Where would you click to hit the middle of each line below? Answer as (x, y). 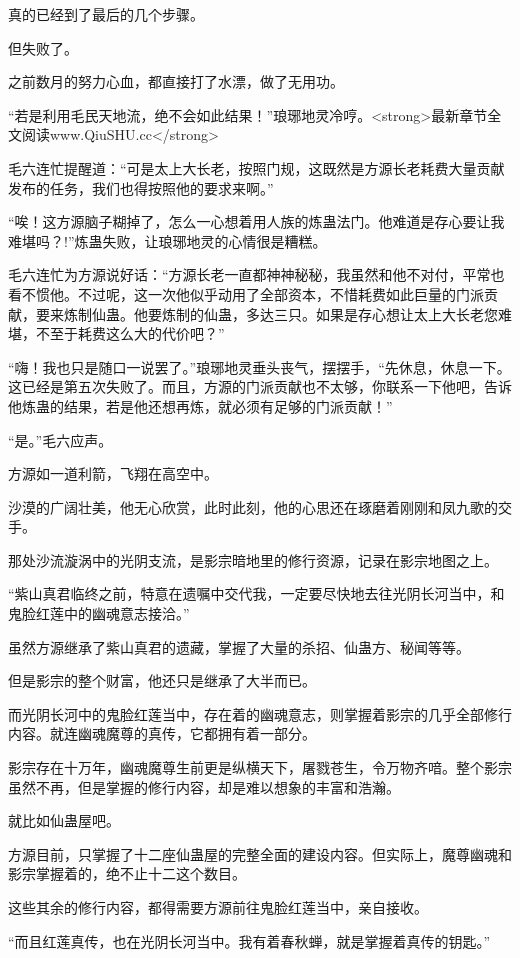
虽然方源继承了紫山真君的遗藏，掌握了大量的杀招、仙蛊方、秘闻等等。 (239, 646)
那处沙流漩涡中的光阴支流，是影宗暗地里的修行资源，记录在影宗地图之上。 (253, 559)
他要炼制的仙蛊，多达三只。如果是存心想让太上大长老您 (315, 313)
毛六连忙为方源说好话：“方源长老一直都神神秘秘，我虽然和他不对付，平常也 (256, 274)
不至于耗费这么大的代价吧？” (130, 333)
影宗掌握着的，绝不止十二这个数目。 (127, 873)
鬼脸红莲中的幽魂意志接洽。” (99, 613)
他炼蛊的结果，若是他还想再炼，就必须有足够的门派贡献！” (200, 405)
